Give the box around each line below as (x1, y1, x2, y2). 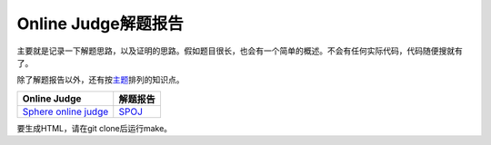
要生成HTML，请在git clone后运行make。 (16, 122, 173, 133)
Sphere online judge (22, 105, 109, 118)
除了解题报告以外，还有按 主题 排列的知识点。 (16, 74, 185, 85)
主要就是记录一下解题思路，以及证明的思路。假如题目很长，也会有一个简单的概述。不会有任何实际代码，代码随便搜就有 (16, 45, 463, 56)
